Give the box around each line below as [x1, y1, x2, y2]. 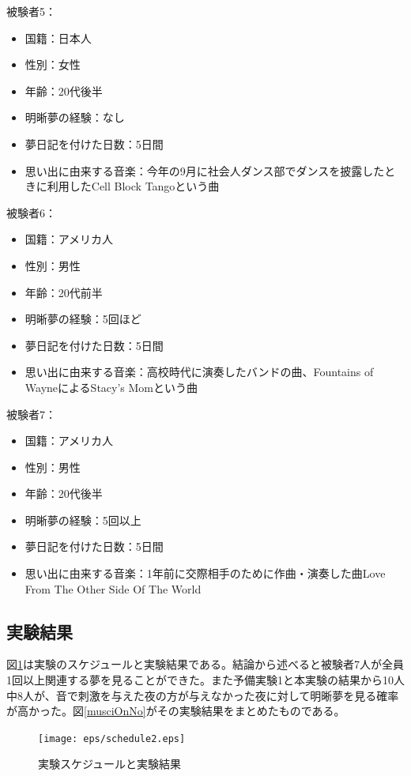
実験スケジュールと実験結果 [38, 755, 182, 772]
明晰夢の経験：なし [25, 109, 125, 126]
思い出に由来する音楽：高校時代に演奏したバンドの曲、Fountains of [25, 364, 374, 380]
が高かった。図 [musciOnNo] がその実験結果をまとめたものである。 [6, 703, 345, 719]
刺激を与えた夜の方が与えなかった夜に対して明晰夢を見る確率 [77, 687, 399, 703]
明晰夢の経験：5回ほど [25, 311, 141, 327]
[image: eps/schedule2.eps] [38, 733, 186, 744]
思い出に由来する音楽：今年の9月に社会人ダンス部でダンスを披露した [25, 162, 385, 179]
